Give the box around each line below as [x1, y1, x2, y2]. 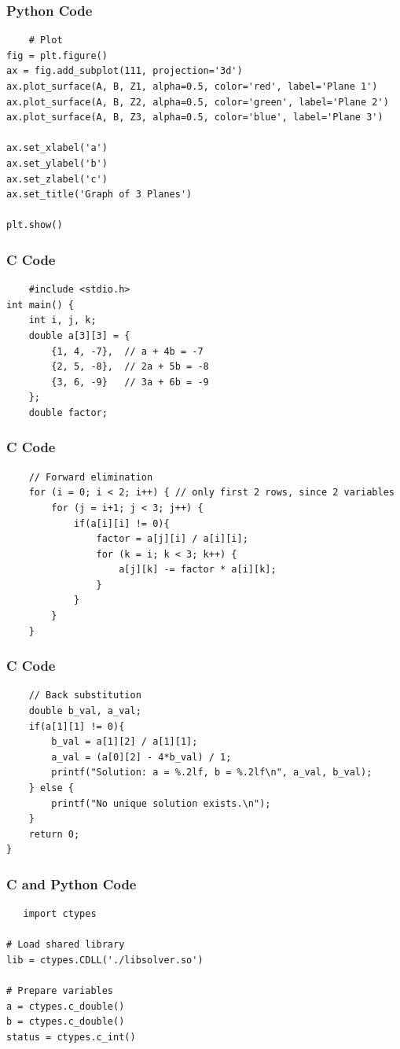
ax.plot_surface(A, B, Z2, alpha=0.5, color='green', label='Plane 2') [6, 96, 389, 108]
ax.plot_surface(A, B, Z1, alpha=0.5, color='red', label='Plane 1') [6, 81, 378, 92]
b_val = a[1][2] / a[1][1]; [51, 736, 198, 748]
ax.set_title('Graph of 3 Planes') [6, 189, 193, 201]
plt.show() [6, 219, 63, 231]
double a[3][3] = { [28, 329, 130, 341]
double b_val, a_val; [28, 705, 141, 717]
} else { [28, 782, 74, 794]
